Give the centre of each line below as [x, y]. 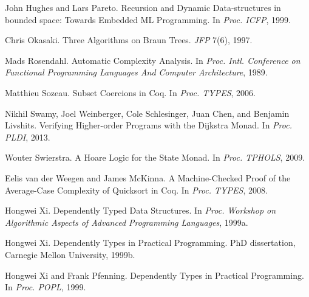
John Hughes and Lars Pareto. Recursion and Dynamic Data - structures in [143, 7]
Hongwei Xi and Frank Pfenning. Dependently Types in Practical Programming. [154, 275]
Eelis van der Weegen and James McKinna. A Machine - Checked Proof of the [148, 177]
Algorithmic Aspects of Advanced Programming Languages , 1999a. [127, 222]
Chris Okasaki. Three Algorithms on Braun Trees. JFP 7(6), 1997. [129, 40]
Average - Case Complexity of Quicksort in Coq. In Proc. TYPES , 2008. [136, 190]
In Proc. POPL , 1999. [46, 287]
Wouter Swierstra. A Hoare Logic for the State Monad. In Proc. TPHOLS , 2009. [155, 157]
